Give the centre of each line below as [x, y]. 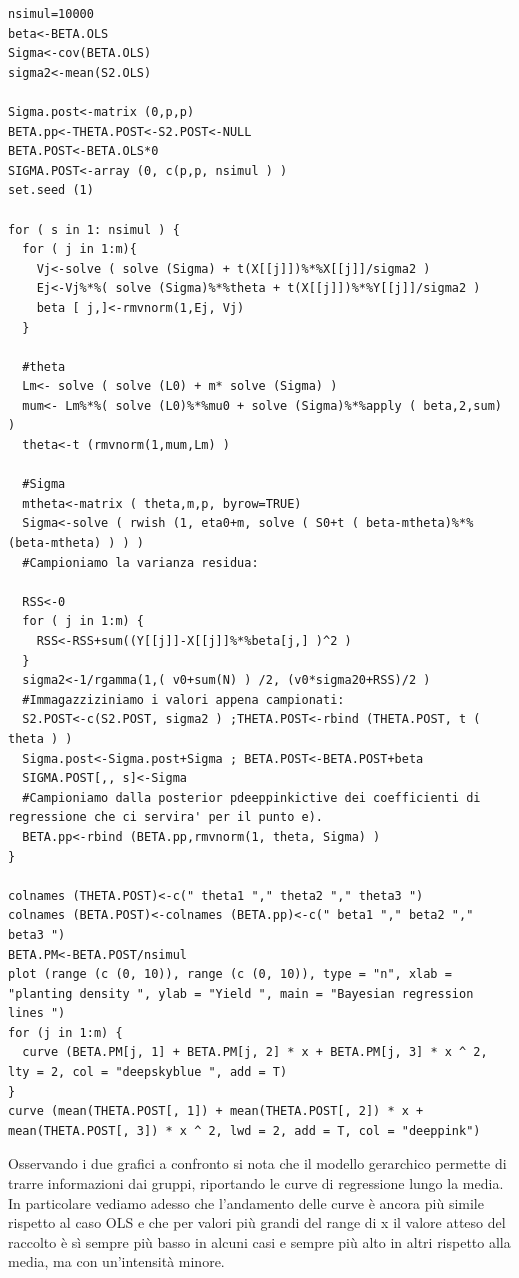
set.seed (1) [51, 190]
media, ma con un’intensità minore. [116, 1261]
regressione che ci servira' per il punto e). [165, 817]
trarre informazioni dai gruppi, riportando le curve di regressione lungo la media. [256, 1183]
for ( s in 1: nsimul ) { [94, 229]
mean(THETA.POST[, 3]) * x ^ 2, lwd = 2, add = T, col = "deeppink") [244, 1130]
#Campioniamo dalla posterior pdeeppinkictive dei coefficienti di [251, 797]
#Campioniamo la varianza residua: [140, 562]
